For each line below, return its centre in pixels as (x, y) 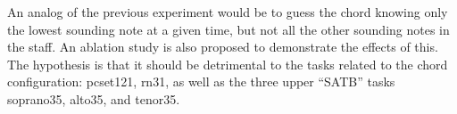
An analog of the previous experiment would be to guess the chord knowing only (228, 12)
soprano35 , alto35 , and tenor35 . (94, 98)
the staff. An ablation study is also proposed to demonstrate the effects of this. (223, 47)
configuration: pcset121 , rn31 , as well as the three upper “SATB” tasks (201, 81)
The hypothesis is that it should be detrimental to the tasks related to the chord (228, 64)
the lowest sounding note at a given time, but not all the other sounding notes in (228, 29)
